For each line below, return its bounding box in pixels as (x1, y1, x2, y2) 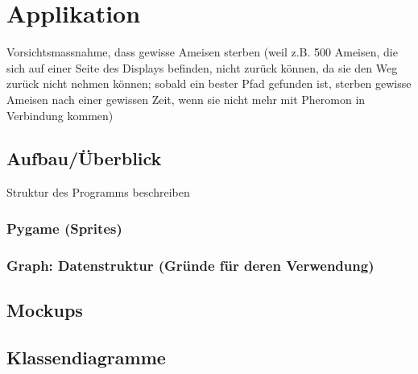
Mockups (6, 297, 83, 322)
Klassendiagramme (6, 344, 166, 369)
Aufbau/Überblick (6, 146, 162, 171)
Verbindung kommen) (6, 106, 114, 123)
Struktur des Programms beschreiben (6, 184, 190, 201)
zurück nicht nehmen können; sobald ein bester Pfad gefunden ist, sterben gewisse (6, 75, 412, 92)
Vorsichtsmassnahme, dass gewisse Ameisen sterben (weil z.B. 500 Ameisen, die (6, 44, 398, 60)
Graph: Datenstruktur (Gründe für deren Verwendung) (6, 255, 375, 275)
